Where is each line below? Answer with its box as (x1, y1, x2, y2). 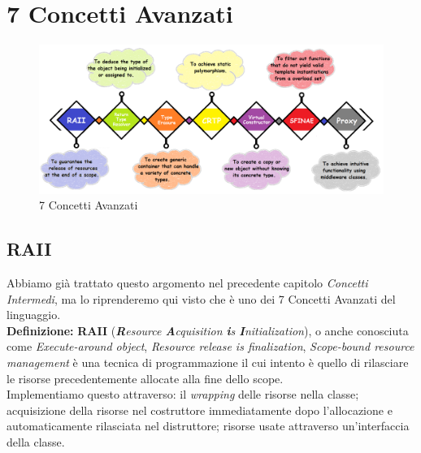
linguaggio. (7, 306, 61, 323)
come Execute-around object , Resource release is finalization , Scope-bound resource (7, 338, 414, 355)
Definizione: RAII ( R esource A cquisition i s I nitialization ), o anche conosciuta (7, 321, 409, 339)
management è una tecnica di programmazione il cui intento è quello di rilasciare (7, 353, 409, 370)
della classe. (7, 433, 65, 450)
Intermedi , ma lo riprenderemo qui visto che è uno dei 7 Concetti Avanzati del (7, 290, 396, 307)
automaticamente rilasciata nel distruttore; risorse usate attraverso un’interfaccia (7, 417, 410, 434)
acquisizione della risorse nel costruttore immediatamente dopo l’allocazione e (7, 401, 393, 418)
